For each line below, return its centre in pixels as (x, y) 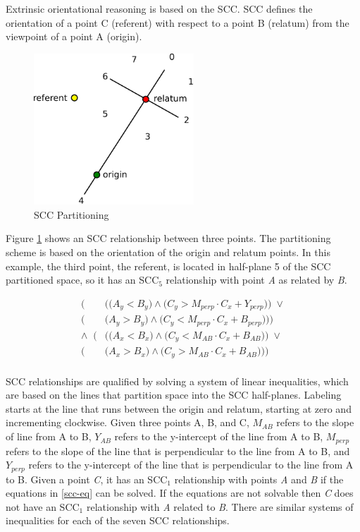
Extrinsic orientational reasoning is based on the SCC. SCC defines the (159, 8)
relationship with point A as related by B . (256, 280)
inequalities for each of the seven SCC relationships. (118, 520)
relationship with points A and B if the (259, 479)
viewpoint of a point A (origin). (74, 36)
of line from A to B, (49, 436)
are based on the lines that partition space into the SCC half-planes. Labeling (174, 395)
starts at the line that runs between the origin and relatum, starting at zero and (179, 408)
